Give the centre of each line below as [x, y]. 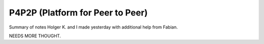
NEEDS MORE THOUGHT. [35, 36]
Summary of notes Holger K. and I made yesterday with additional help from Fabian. [93, 27]
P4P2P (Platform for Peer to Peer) [78, 13]
